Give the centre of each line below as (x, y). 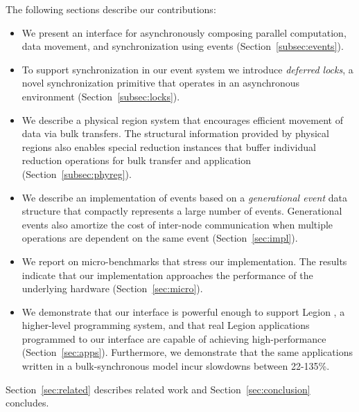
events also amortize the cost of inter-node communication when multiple (177, 224)
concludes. (27, 403)
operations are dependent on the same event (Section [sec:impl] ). (160, 238)
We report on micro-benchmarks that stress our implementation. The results (184, 261)
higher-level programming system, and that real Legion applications (166, 325)
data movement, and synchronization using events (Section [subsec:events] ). (183, 46)
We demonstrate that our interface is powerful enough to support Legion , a (183, 311)
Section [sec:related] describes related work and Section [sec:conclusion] (158, 389)
